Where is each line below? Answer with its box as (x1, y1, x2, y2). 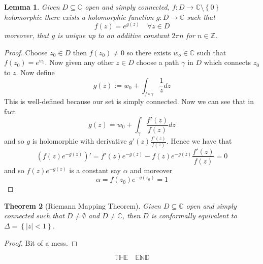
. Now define (16, 67, 55, 77)
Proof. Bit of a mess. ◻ (4, 237, 78, 248)
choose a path (136, 57, 179, 68)
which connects (204, 57, 251, 68)
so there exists (126, 47, 171, 57)
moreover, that (4, 30, 49, 41)
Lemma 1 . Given (4, 2, 60, 12)
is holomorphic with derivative (32, 136, 127, 146)
